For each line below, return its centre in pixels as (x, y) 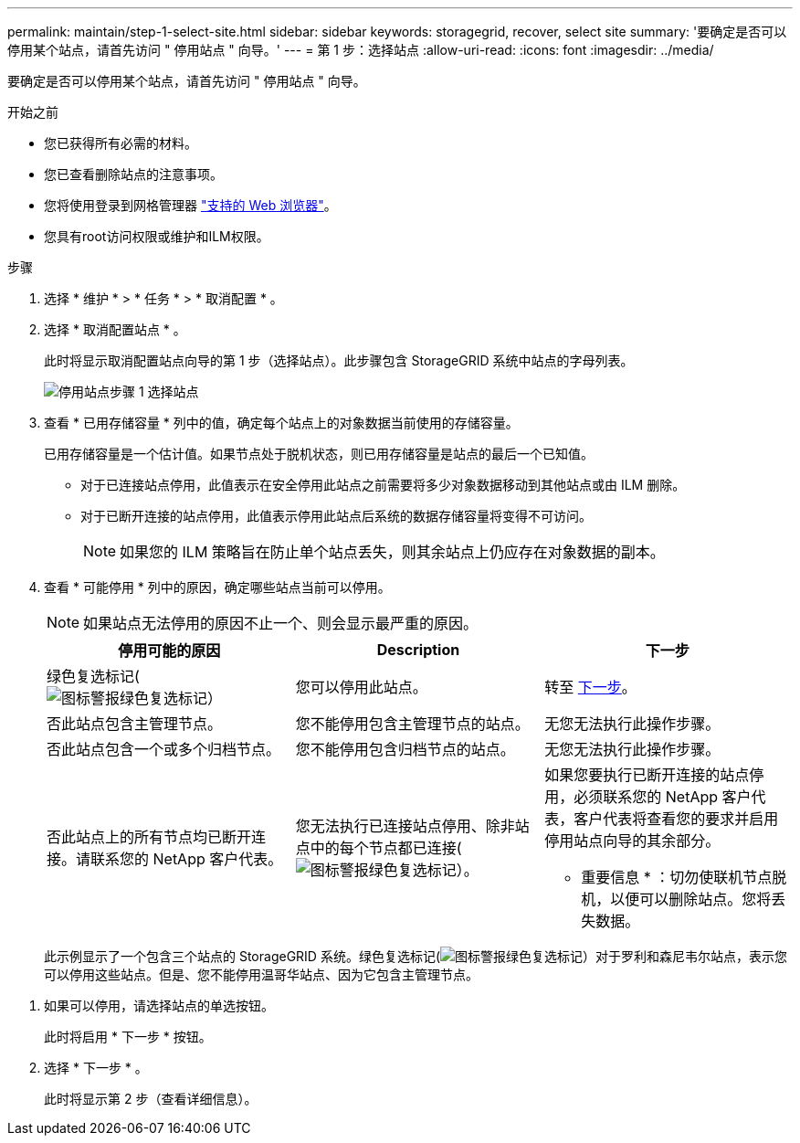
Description (418, 650)
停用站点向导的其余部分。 (632, 841)
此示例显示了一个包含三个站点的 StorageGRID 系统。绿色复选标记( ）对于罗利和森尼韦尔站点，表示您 (416, 956)
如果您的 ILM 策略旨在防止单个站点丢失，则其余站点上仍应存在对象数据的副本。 (392, 552)
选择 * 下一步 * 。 (96, 1068)
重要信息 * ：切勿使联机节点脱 (684, 877)
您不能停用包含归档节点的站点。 (405, 749)
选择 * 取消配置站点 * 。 (115, 329)
